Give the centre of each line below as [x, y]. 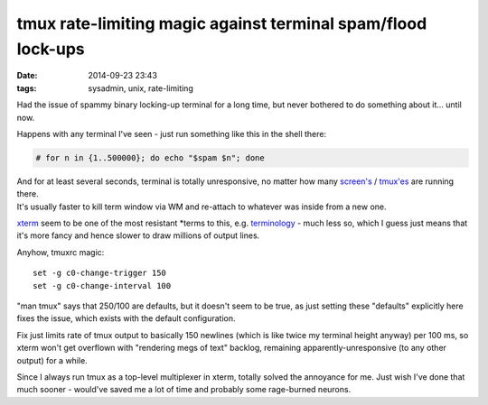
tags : [27, 88]
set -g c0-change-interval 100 [102, 285]
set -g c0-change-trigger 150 [100, 273]
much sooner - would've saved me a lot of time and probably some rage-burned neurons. [184, 390]
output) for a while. [52, 360]
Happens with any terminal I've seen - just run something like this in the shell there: [172, 133]
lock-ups [51, 49]
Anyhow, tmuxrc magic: [61, 252]
